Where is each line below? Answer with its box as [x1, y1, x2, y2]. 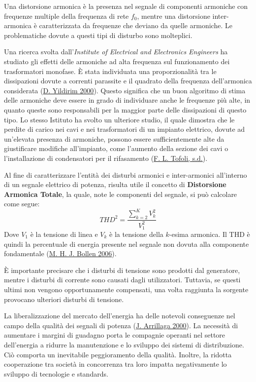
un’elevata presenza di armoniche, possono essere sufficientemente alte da [4, 133, 224, 144]
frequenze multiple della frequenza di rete [4, 10, 129, 21]
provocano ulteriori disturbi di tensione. [4, 294, 124, 304]
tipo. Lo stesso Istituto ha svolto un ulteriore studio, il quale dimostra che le [4, 114, 235, 124]
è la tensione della [109, 229, 163, 239]
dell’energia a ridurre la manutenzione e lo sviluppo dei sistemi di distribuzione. [4, 339, 244, 349]
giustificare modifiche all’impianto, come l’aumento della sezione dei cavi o [4, 143, 228, 153]
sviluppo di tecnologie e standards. [4, 368, 108, 379]
